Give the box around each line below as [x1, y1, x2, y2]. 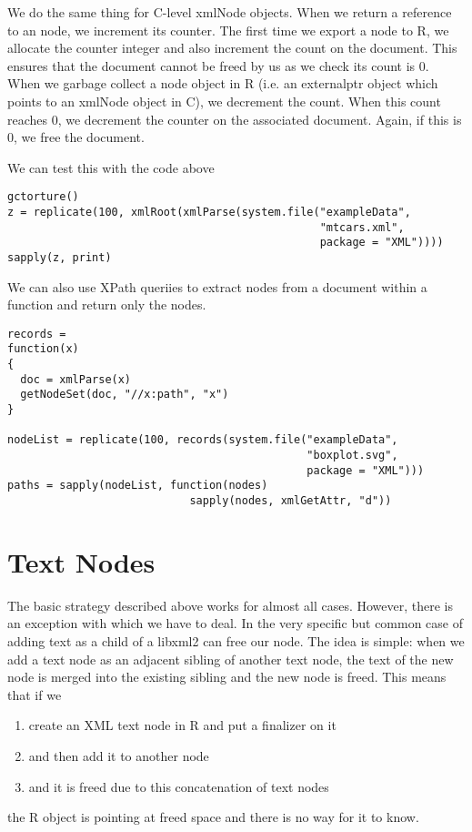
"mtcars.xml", [319, 220, 405, 234]
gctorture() [7, 190, 79, 204]
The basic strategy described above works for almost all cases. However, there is [7, 595, 453, 614]
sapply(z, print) [7, 250, 112, 264]
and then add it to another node [28, 746, 209, 765]
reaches [7, 109, 48, 128]
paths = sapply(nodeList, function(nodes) [7, 479, 268, 492]
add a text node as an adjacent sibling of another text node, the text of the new [7, 649, 454, 668]
